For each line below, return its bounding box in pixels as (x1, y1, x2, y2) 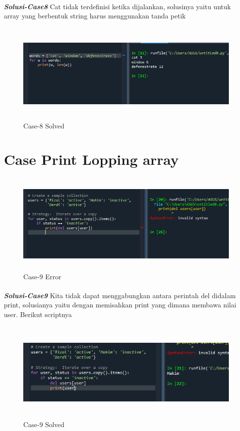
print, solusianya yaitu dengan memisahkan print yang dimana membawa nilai (4, 300, 237, 310)
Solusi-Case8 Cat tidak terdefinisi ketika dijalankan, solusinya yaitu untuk (4, 1, 231, 11)
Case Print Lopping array (4, 149, 179, 169)
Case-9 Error (23, 271, 62, 281)
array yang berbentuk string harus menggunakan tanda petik (4, 11, 186, 21)
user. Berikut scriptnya (4, 309, 72, 319)
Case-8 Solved (23, 121, 64, 131)
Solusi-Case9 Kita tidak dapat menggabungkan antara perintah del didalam (4, 290, 236, 300)
